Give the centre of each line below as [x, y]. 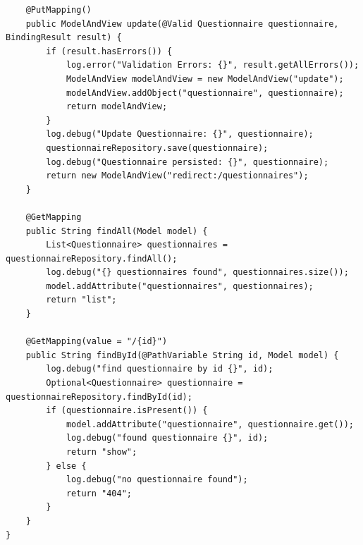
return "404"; [99, 493]
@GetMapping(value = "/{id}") [97, 342]
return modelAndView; [117, 107]
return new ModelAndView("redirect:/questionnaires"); [177, 176]
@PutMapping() [59, 10]
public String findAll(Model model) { [117, 231]
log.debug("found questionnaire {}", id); [167, 438]
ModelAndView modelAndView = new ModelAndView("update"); [205, 79]
